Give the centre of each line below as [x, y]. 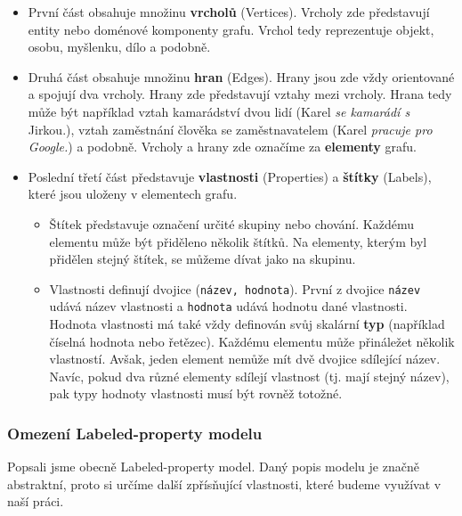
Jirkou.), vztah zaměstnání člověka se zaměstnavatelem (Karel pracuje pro [230, 129]
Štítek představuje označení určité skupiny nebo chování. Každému [231, 223]
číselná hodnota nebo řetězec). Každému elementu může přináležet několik [252, 341]
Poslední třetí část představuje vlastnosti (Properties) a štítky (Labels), [230, 176]
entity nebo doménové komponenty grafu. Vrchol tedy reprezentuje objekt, [231, 29]
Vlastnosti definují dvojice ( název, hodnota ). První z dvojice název [235, 288]
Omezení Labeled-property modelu [135, 433]
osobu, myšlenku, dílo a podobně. [119, 47]
